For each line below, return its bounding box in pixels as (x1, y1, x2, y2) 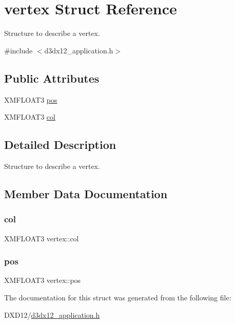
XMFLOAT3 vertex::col (4, 233, 79, 243)
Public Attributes (4, 70, 100, 86)
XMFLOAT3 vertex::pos (4, 275, 81, 285)
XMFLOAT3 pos (4, 94, 57, 105)
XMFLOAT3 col (4, 111, 55, 122)
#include (4, 45, 33, 55)
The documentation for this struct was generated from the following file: (4, 292, 231, 302)
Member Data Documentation (4, 185, 168, 201)
